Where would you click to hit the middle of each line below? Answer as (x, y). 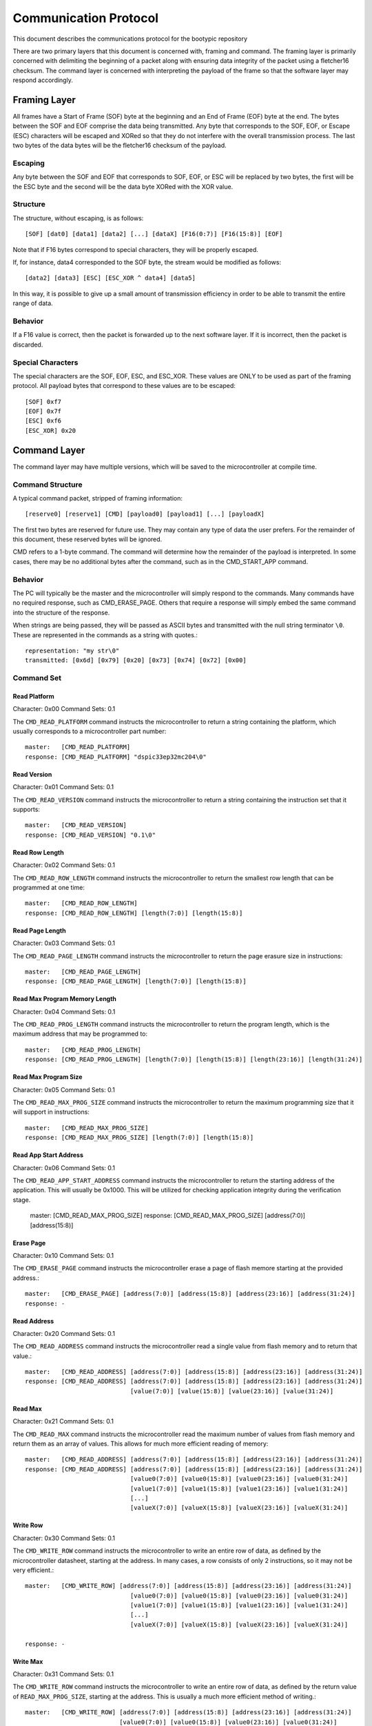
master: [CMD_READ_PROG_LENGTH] (83, 1050)
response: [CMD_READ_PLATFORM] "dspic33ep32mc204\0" (116, 757)
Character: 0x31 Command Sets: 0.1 (63, 1674)
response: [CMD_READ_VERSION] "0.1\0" (91, 835)
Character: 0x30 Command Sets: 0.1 (64, 1538)
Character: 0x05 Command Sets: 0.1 (64, 1089)
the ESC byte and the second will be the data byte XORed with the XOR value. (123, 186)
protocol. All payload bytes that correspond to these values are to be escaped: (124, 386)
